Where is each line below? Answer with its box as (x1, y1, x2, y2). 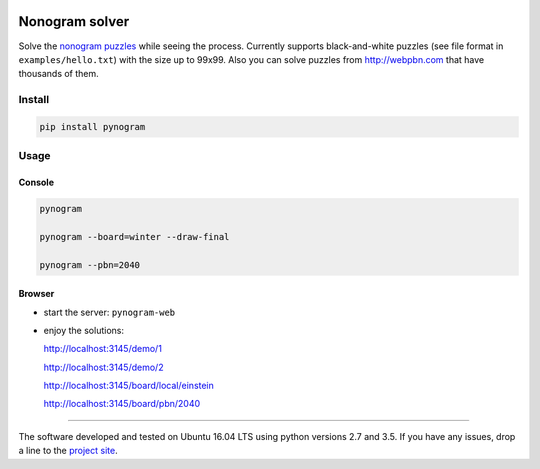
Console (18, 176, 55, 188)
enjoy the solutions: (43, 324, 125, 336)
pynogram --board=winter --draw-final (39, 231, 230, 242)
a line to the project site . (18, 445, 119, 457)
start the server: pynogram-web (43, 306, 176, 318)
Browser (18, 288, 55, 300)
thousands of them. (18, 68, 99, 80)
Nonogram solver (18, 13, 130, 30)
